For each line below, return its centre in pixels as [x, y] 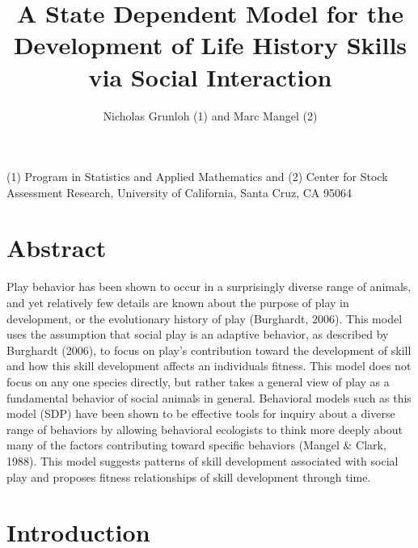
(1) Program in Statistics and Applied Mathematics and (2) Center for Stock [197, 177]
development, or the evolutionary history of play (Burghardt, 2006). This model [205, 318]
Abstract [57, 248]
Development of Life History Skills [210, 45]
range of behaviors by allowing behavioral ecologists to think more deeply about [205, 429]
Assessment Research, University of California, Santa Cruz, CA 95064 [179, 192]
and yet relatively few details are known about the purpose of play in [178, 302]
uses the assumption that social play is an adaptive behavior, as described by [198, 334]
